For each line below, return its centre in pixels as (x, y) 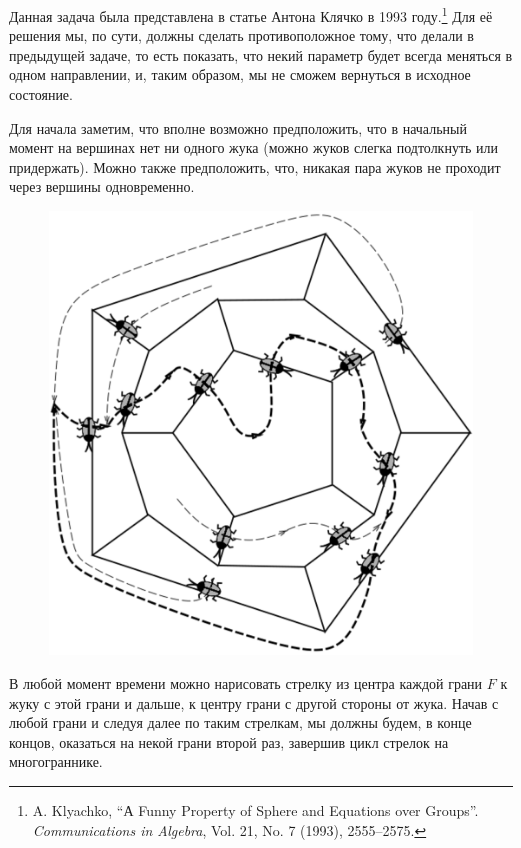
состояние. (41, 94)
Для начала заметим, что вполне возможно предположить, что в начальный (238, 127)
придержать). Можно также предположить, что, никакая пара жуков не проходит (255, 166)
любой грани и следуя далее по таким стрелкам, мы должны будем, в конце (240, 722)
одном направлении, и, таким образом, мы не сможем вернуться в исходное (240, 74)
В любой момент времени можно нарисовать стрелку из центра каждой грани (246, 682)
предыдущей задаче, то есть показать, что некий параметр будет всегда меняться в (261, 54)
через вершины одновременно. (102, 186)
